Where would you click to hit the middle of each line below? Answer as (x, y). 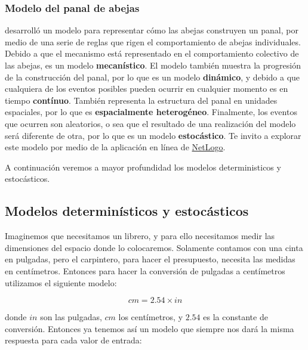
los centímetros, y (151, 317)
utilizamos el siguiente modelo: (61, 282)
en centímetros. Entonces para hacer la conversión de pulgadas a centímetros (145, 270)
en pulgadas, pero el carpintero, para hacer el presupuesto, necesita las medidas (150, 259)
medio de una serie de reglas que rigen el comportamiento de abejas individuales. (153, 41)
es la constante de (235, 317)
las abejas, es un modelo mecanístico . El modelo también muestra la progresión (153, 65)
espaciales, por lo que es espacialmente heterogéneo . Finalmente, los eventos (151, 112)
